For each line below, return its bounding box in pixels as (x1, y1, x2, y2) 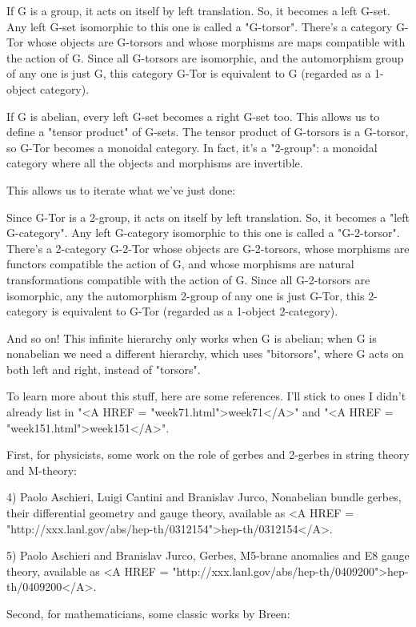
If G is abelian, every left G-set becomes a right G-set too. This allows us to (6, 107, 380, 124)
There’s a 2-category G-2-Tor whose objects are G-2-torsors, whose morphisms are (6, 239, 410, 256)
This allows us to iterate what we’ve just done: (6, 181, 236, 198)
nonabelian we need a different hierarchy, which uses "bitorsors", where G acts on (6, 345, 404, 362)
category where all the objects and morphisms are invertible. (6, 155, 303, 171)
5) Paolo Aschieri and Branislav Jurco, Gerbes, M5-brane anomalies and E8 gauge (6, 547, 410, 564)
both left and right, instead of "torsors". (6, 360, 201, 377)
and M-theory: (6, 461, 77, 478)
